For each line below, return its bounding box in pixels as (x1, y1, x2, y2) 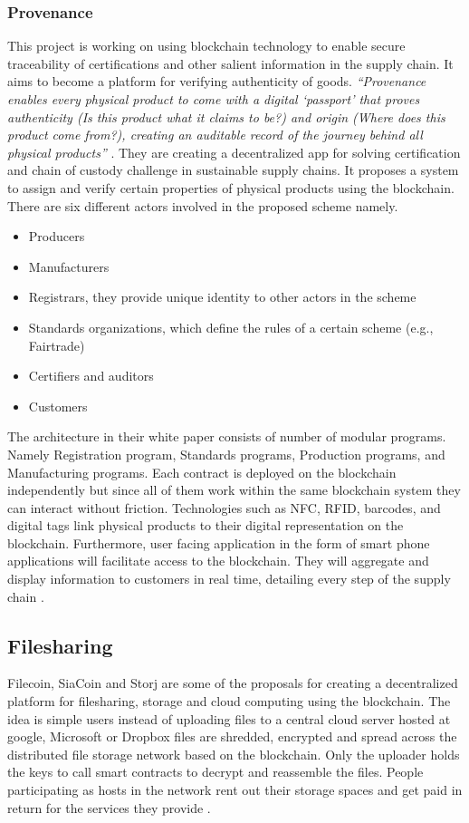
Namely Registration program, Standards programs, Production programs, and (7, 444, 445, 463)
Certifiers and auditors (28, 366, 154, 385)
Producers (28, 227, 85, 246)
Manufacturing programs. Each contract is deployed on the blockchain (7, 462, 397, 481)
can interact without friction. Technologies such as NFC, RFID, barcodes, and (7, 498, 441, 517)
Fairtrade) (28, 335, 85, 354)
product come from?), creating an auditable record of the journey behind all (7, 125, 423, 144)
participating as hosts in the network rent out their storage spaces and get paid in (7, 780, 463, 799)
